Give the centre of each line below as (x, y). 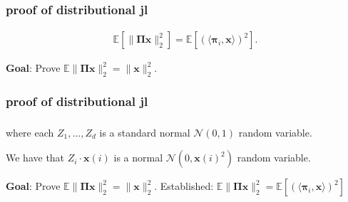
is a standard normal (145, 132)
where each (30, 132)
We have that (35, 158)
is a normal (138, 158)
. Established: (184, 186)
